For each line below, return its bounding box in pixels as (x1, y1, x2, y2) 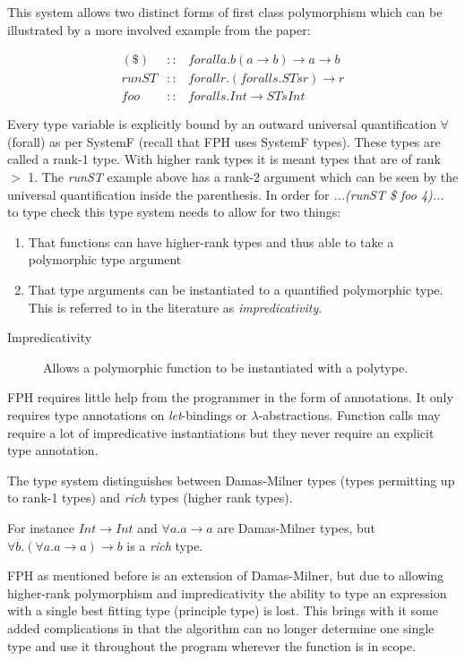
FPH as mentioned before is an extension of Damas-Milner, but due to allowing (7, 566, 444, 585)
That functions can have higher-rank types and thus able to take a (28, 232, 394, 251)
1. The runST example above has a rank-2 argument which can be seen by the (28, 167, 459, 186)
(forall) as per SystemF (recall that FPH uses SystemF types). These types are (7, 132, 441, 150)
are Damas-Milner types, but (217, 518, 376, 537)
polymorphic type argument (28, 250, 182, 269)
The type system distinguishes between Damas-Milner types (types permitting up (7, 470, 455, 489)
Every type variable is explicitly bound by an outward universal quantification (7, 115, 436, 133)
